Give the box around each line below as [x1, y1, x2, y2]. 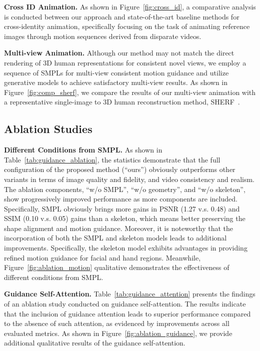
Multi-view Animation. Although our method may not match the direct [4, 47, 234, 58]
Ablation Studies [4, 121, 92, 136]
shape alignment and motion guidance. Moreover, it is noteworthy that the [4, 222, 233, 233]
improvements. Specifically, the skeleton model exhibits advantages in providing [4, 242, 247, 253]
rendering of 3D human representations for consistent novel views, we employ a [4, 57, 246, 67]
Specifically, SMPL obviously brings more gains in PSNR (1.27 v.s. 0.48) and [4, 203, 240, 213]
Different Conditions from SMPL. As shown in [4, 144, 162, 155]
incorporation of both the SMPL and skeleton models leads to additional [4, 232, 227, 243]
